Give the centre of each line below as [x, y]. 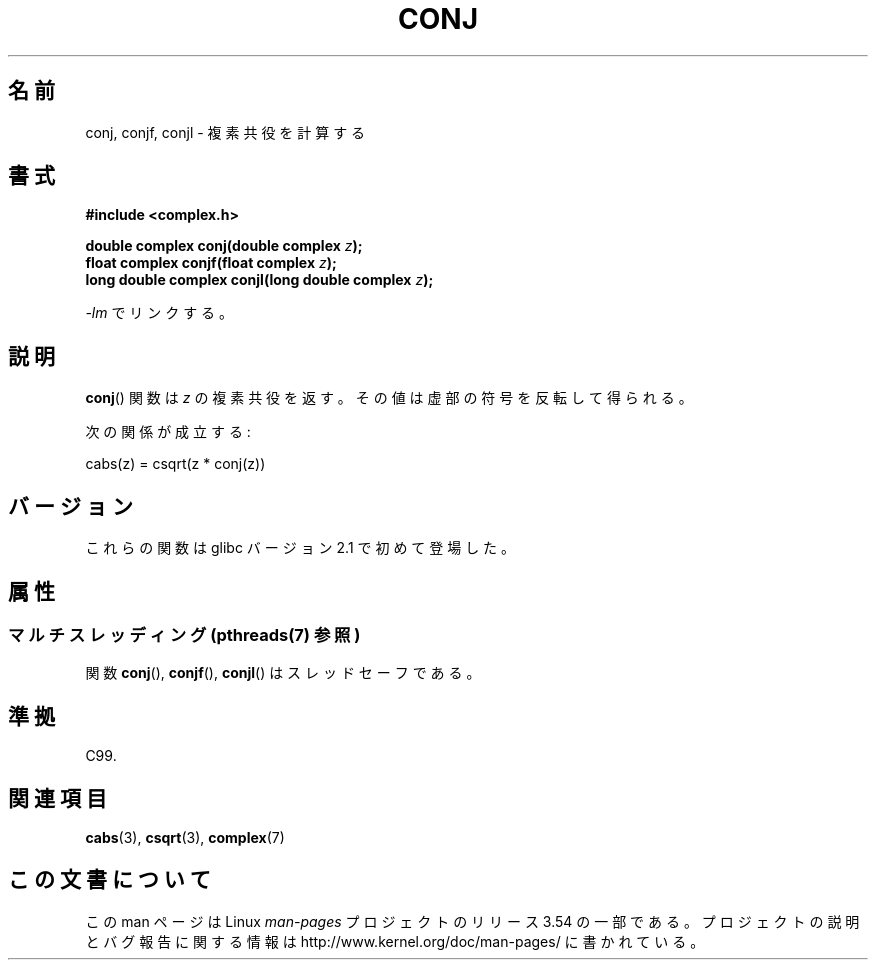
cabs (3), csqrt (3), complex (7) [185, 838]
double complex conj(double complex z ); [224, 246]
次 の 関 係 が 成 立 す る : [168, 432]
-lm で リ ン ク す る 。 [159, 313]
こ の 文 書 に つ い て [109, 880]
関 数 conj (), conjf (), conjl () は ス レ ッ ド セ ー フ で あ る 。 [283, 673]
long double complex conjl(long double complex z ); [259, 280]
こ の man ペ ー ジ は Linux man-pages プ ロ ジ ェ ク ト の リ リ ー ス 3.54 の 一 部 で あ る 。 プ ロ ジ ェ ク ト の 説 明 [472, 921]
